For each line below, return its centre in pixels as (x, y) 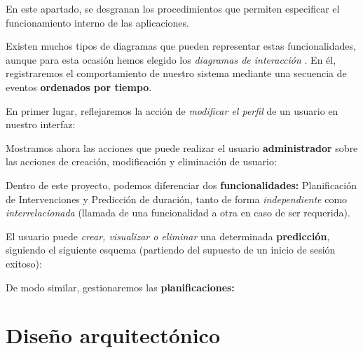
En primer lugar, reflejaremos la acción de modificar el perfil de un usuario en (172, 110)
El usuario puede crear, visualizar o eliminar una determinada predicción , (168, 236)
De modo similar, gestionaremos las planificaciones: (120, 287)
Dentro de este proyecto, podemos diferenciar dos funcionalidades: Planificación (181, 185)
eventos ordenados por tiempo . (79, 86)
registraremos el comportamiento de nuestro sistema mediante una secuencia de (176, 73)
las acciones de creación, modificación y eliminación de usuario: (141, 161)
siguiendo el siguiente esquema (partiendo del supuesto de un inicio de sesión (171, 250)
